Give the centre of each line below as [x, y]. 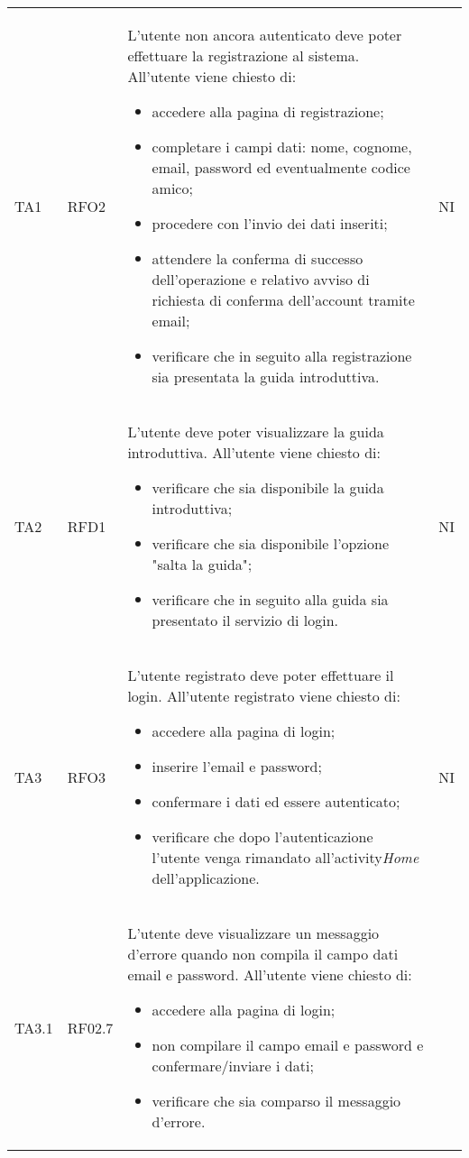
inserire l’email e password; [237, 766]
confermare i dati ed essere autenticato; [276, 801]
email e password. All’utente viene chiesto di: [270, 974]
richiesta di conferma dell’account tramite [283, 300]
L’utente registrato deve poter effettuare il [261, 675]
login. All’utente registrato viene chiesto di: [264, 696]
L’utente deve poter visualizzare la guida [256, 432]
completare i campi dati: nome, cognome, [282, 147]
